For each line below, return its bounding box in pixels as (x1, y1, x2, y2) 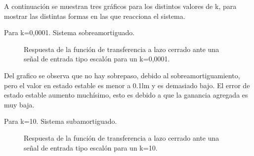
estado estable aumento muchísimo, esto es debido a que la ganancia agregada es (4, 90, 248, 100)
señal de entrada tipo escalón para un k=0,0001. (24, 53, 170, 64)
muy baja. (4, 99, 35, 109)
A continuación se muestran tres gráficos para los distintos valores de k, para (4, 1, 237, 11)
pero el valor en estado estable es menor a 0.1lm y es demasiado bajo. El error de (4, 80, 250, 90)
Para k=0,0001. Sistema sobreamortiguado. (4, 27, 135, 38)
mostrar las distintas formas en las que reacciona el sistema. (4, 10, 185, 21)
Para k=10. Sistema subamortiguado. (4, 116, 117, 126)
